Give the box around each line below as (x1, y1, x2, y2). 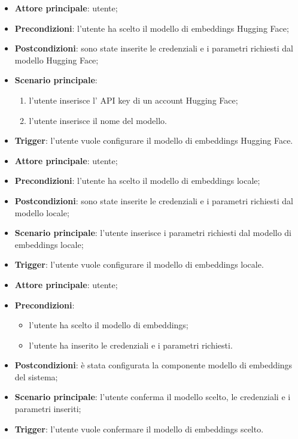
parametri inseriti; (14, 402, 81, 415)
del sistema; (14, 370, 58, 383)
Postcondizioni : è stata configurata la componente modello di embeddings (14, 359, 293, 371)
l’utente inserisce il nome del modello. (29, 114, 167, 126)
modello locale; (14, 206, 69, 219)
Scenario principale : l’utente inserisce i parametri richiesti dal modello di (14, 226, 292, 239)
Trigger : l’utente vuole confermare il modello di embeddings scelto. (14, 422, 264, 435)
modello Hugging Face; (14, 53, 99, 66)
